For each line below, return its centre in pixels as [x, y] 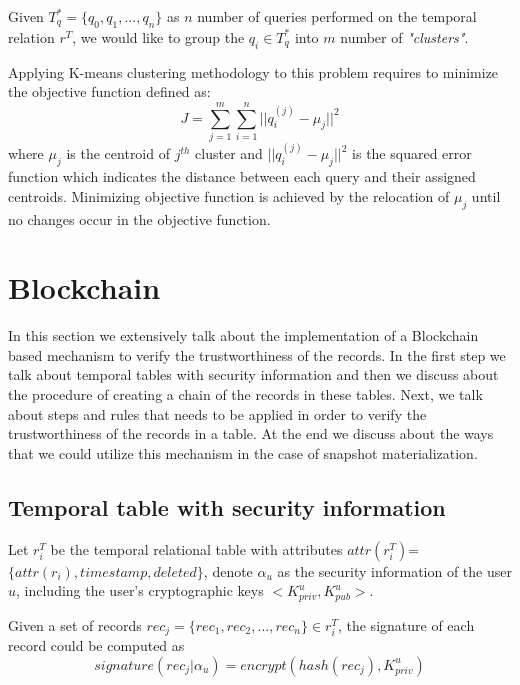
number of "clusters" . [404, 36]
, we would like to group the [158, 36]
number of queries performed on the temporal [337, 16]
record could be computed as [96, 645]
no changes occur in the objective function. [139, 218]
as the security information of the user [394, 570]
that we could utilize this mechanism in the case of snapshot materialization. [243, 452]
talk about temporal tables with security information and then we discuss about [253, 374]
